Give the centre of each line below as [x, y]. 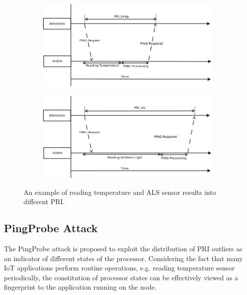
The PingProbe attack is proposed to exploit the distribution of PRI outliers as [123, 249]
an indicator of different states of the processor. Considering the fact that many [123, 258]
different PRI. [44, 201]
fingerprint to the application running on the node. [80, 287]
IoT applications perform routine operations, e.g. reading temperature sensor [119, 268]
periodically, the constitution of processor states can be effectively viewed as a [121, 277]
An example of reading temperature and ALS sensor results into [120, 192]
